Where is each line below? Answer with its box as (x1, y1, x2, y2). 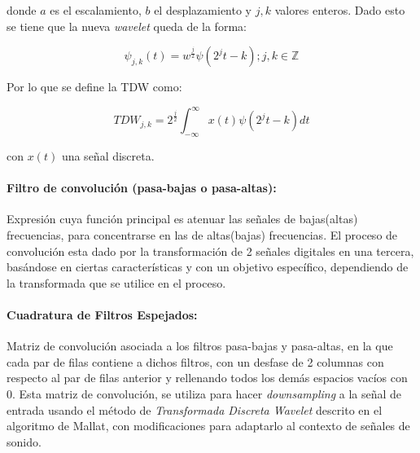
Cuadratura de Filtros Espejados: (7, 306, 198, 323)
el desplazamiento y (154, 2, 252, 18)
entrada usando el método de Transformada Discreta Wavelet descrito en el (7, 401, 383, 418)
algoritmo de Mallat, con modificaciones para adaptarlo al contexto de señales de (7, 417, 410, 434)
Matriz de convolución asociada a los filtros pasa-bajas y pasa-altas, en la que (7, 337, 393, 354)
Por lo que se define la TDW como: (7, 78, 182, 95)
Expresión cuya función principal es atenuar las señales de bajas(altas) (7, 210, 358, 227)
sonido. (7, 433, 42, 450)
